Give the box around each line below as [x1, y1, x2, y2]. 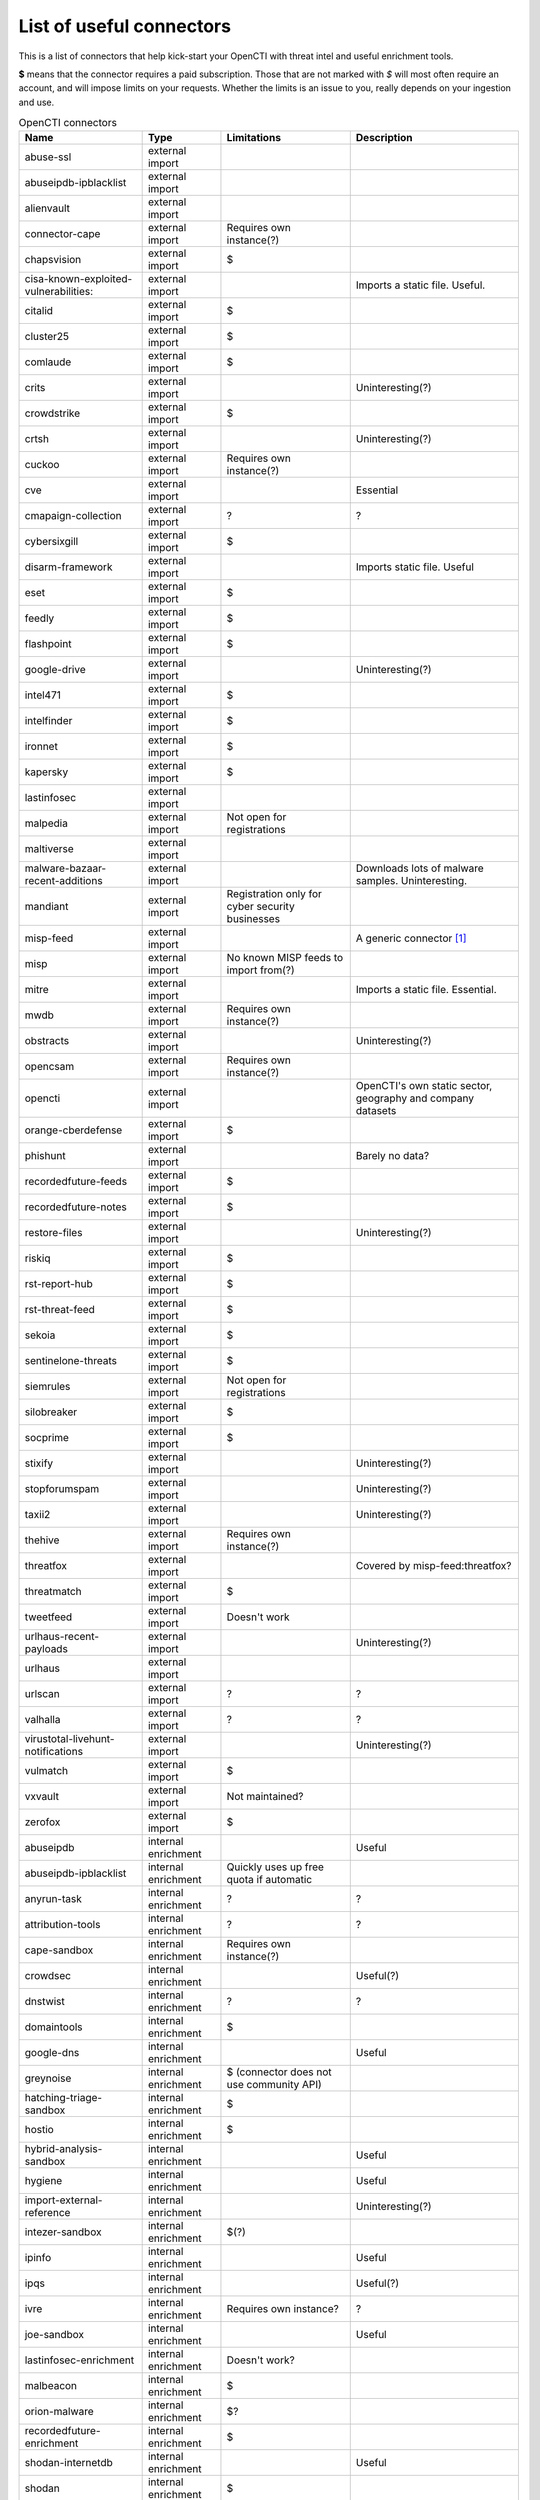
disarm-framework [24, 560, 113, 574]
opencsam [24, 1060, 75, 1074]
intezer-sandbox [24, 2225, 102, 2239]
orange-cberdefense [24, 1123, 123, 1137]
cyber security [226, 900, 295, 914]
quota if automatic [226, 1873, 313, 1887]
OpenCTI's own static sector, [355, 1079, 493, 1093]
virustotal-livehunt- [24, 1732, 115, 1746]
